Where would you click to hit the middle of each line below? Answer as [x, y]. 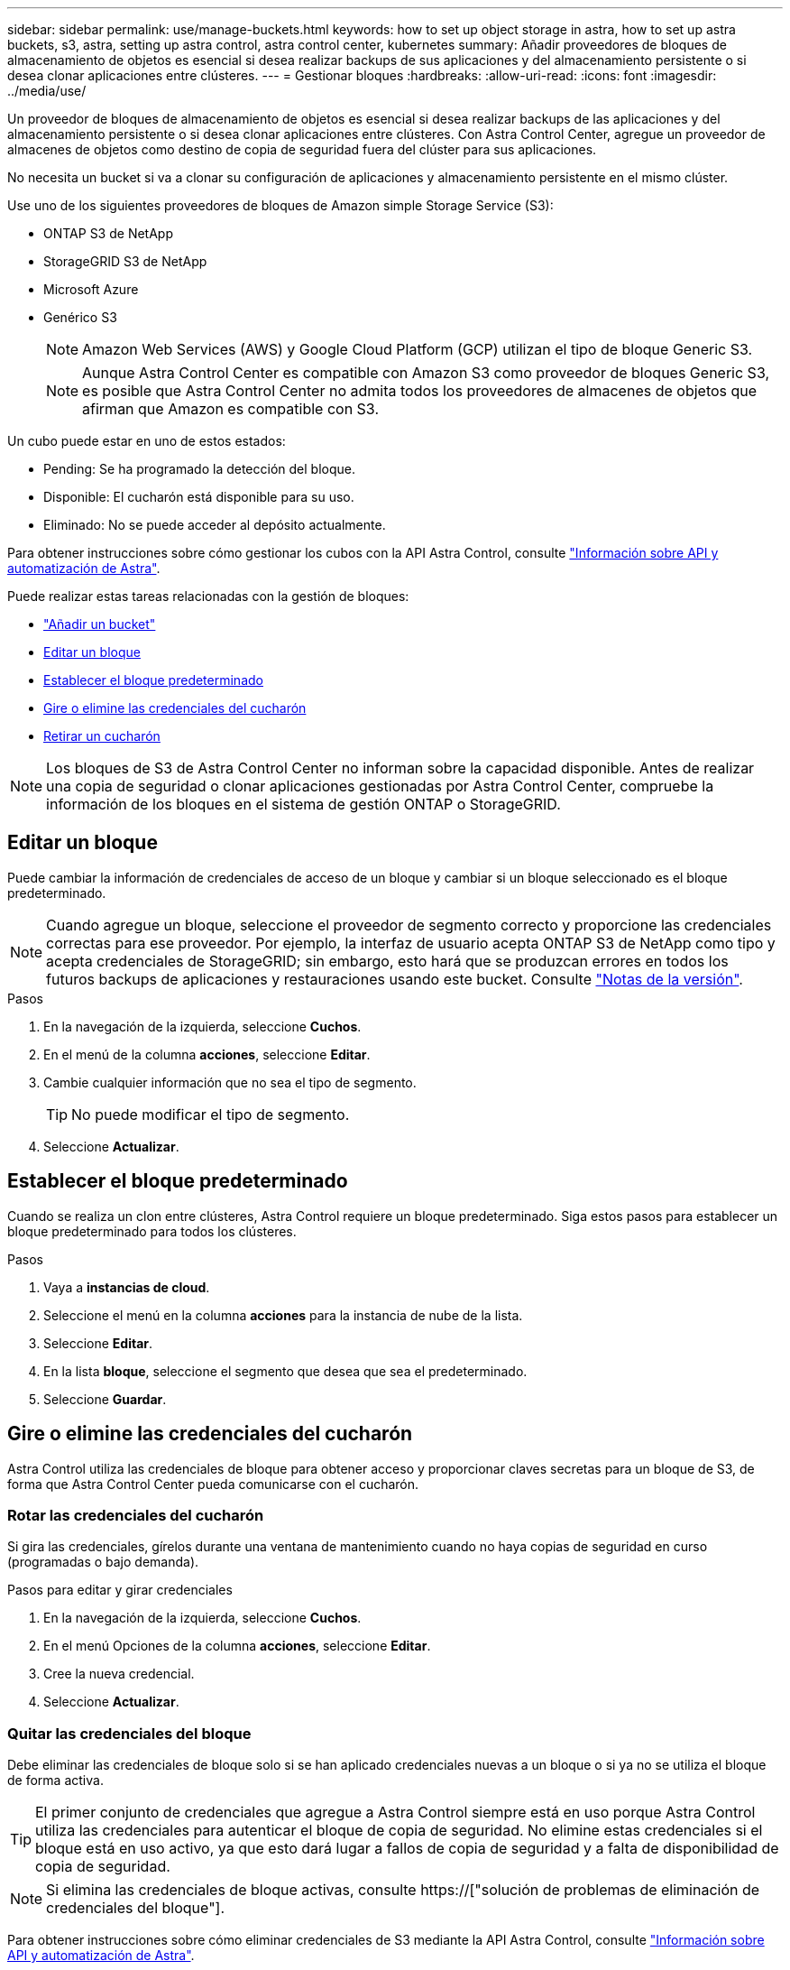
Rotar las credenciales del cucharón [136, 1515]
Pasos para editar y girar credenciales [120, 1590]
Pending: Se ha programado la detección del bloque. [199, 469]
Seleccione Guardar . [105, 1399]
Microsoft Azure [91, 289]
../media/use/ [47, 91]
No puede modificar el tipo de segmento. [211, 1114]
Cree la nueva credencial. [119, 1674]
